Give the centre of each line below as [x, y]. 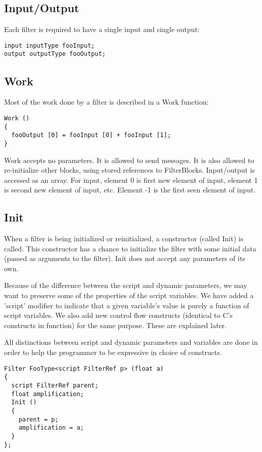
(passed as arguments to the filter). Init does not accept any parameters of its [125, 258]
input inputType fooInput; [49, 45]
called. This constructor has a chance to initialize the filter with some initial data [130, 248]
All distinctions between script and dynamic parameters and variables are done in [131, 342]
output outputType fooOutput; [55, 54]
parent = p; [39, 419]
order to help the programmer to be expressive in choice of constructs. [113, 352]
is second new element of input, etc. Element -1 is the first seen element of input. [130, 190]
